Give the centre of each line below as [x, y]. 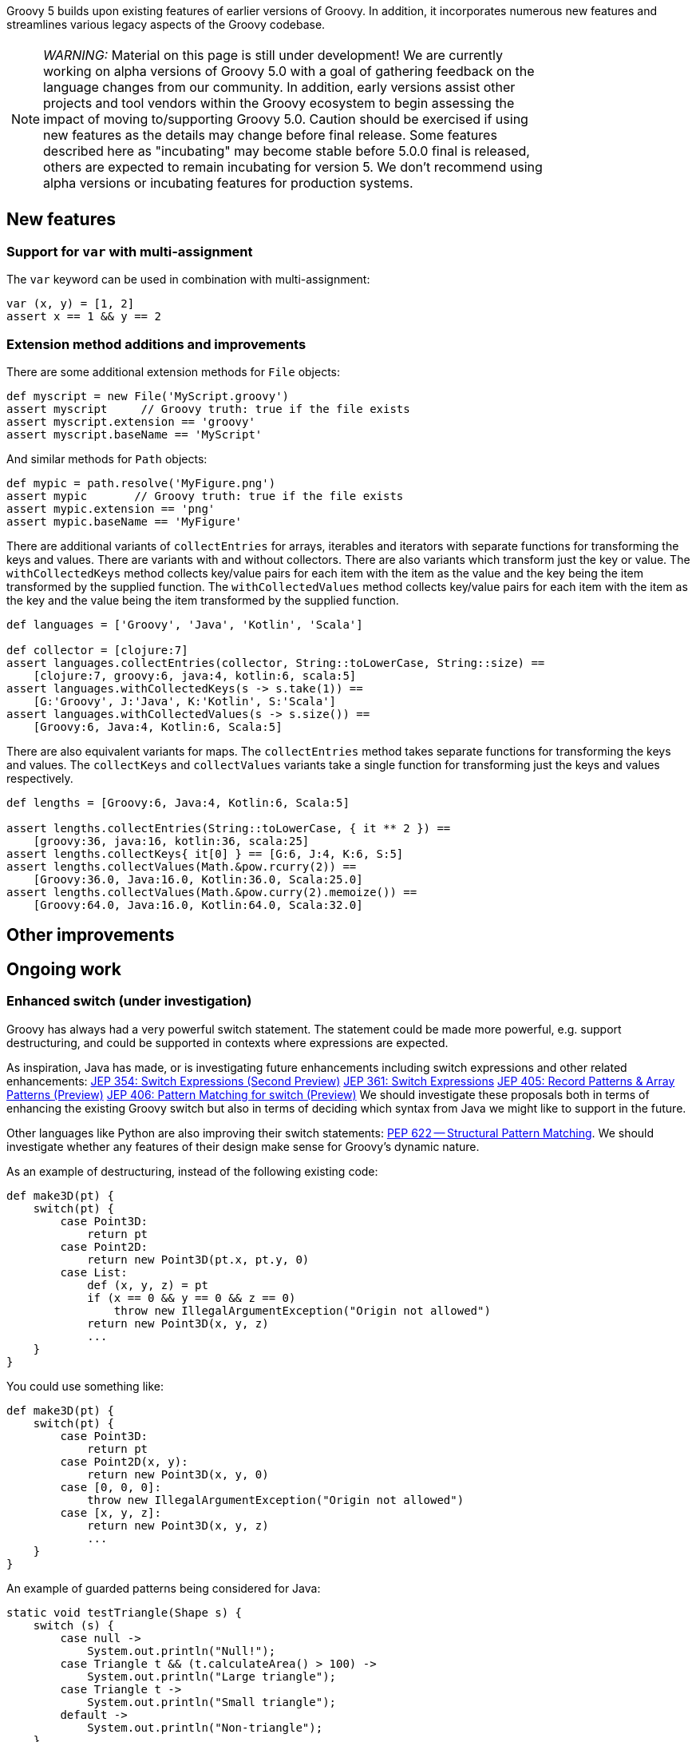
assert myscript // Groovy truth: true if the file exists [208, 409]
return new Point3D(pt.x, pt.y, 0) [198, 1259]
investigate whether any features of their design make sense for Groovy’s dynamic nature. [243, 1146]
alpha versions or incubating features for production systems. [228, 183]
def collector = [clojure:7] [97, 650]
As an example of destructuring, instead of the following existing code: [192, 1171]
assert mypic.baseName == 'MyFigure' [125, 521]
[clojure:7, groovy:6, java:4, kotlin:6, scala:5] [195, 675]
